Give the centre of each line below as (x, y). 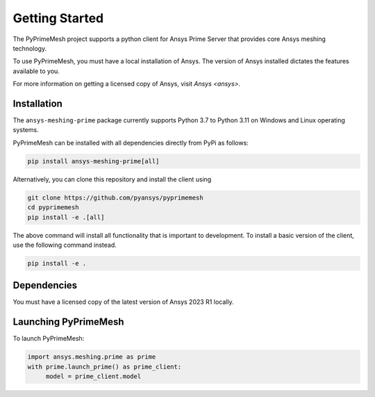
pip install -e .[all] (66, 217)
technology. (30, 48)
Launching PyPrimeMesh (68, 322)
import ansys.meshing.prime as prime (92, 357)
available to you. (36, 71)
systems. (26, 130)
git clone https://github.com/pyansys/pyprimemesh (116, 197)
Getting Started (58, 18)
